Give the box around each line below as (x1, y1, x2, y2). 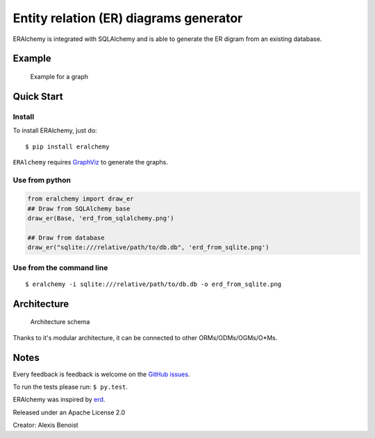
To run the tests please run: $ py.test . (12, 382, 128, 391)
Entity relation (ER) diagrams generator (12, 10, 243, 26)
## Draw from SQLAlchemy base (27, 205, 131, 212)
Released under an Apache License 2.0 (12, 408, 126, 416)
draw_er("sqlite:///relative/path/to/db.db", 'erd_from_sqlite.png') (27, 244, 269, 251)
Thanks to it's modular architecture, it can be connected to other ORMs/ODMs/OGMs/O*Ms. (12, 333, 278, 342)
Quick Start (12, 90, 63, 102)
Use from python (12, 175, 71, 185)
